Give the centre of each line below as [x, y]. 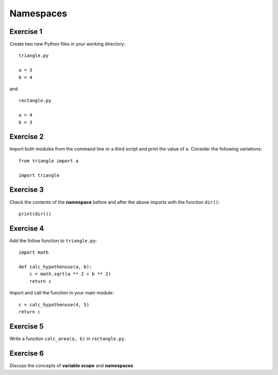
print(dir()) [35, 214]
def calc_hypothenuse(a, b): [55, 267]
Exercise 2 [27, 137]
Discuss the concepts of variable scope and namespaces [71, 365]
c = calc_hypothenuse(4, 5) [54, 305]
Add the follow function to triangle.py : [53, 240]
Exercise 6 [27, 353]
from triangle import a [49, 161]
